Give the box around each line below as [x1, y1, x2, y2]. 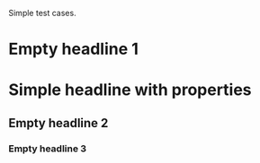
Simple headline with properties [8, 80, 253, 100]
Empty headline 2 [8, 116, 109, 131]
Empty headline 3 [8, 142, 87, 155]
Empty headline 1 [8, 39, 139, 59]
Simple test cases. [8, 8, 77, 18]
